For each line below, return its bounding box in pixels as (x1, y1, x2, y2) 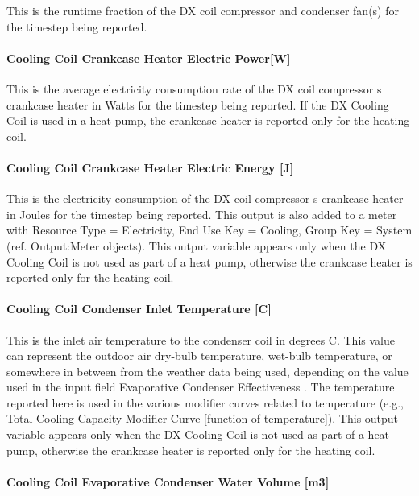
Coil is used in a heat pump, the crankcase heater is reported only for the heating (6, 112, 410, 129)
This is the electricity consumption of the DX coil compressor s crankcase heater (6, 190, 404, 207)
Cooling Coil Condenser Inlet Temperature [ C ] (6, 300, 272, 317)
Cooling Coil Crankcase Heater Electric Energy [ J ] (6, 159, 294, 176)
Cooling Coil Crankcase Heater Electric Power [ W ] (6, 49, 291, 66)
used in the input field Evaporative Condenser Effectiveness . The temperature (6, 378, 395, 395)
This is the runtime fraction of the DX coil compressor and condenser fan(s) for (6, 2, 399, 19)
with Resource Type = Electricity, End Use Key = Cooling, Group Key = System (6, 221, 413, 238)
